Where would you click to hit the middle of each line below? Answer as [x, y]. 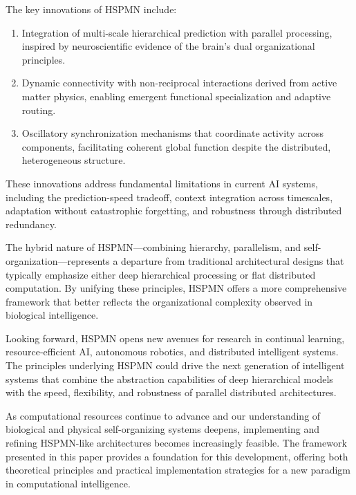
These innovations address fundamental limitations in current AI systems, [162, 183]
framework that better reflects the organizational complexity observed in [159, 301]
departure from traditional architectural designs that [233, 260]
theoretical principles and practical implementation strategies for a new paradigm [178, 470]
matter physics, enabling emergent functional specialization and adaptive [176, 96]
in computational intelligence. [68, 483]
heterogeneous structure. [74, 160]
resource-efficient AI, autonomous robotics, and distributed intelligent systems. [172, 352]
